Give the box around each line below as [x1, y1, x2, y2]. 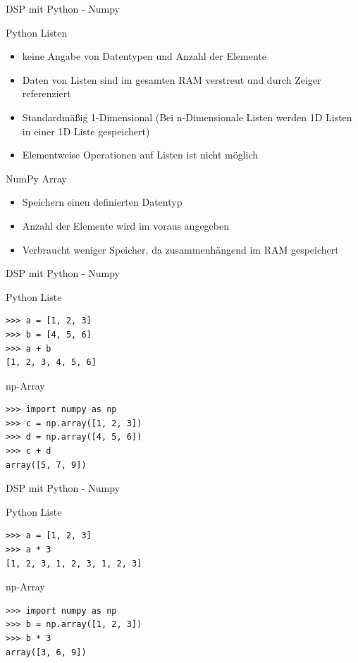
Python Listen [6, 25, 68, 39]
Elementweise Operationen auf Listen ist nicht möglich [22, 147, 259, 162]
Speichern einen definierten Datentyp [22, 194, 183, 209]
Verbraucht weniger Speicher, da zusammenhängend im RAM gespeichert [22, 242, 339, 256]
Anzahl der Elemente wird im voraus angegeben [22, 218, 230, 233]
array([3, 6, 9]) [6, 647, 87, 657]
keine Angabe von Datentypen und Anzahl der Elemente [22, 49, 266, 63]
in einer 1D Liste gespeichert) [22, 123, 150, 138]
